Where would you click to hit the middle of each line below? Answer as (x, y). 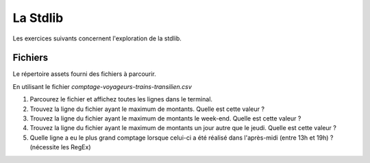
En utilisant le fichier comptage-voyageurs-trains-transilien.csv (102, 86)
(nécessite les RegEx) (61, 147)
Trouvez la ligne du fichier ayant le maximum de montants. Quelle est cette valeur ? (147, 109)
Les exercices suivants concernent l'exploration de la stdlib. (97, 38)
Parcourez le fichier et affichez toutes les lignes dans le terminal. (121, 99)
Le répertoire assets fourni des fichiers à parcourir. (85, 74)
